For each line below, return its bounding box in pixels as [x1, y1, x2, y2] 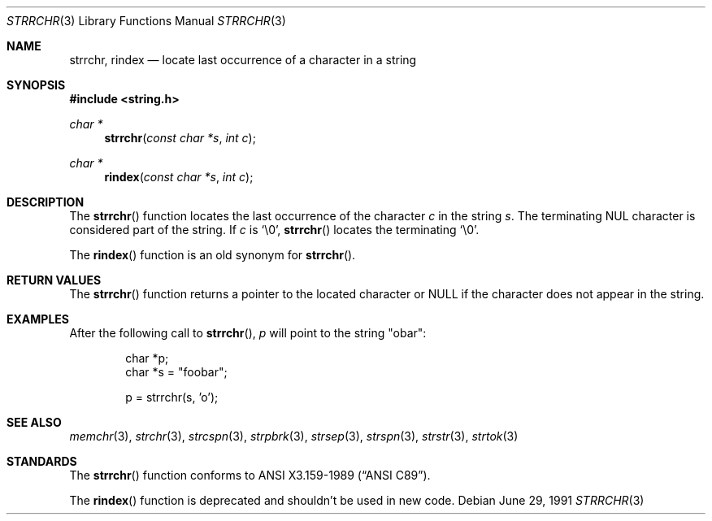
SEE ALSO [7, 415, 62, 429]
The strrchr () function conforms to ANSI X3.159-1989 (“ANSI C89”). [69, 468, 431, 482]
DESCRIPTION [7, 195, 85, 209]
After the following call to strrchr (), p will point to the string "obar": [69, 326, 427, 340]
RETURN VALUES [7, 273, 102, 287]
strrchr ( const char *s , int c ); [104, 131, 256, 145]
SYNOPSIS [7, 78, 66, 92]
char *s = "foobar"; [125, 365, 228, 379]
